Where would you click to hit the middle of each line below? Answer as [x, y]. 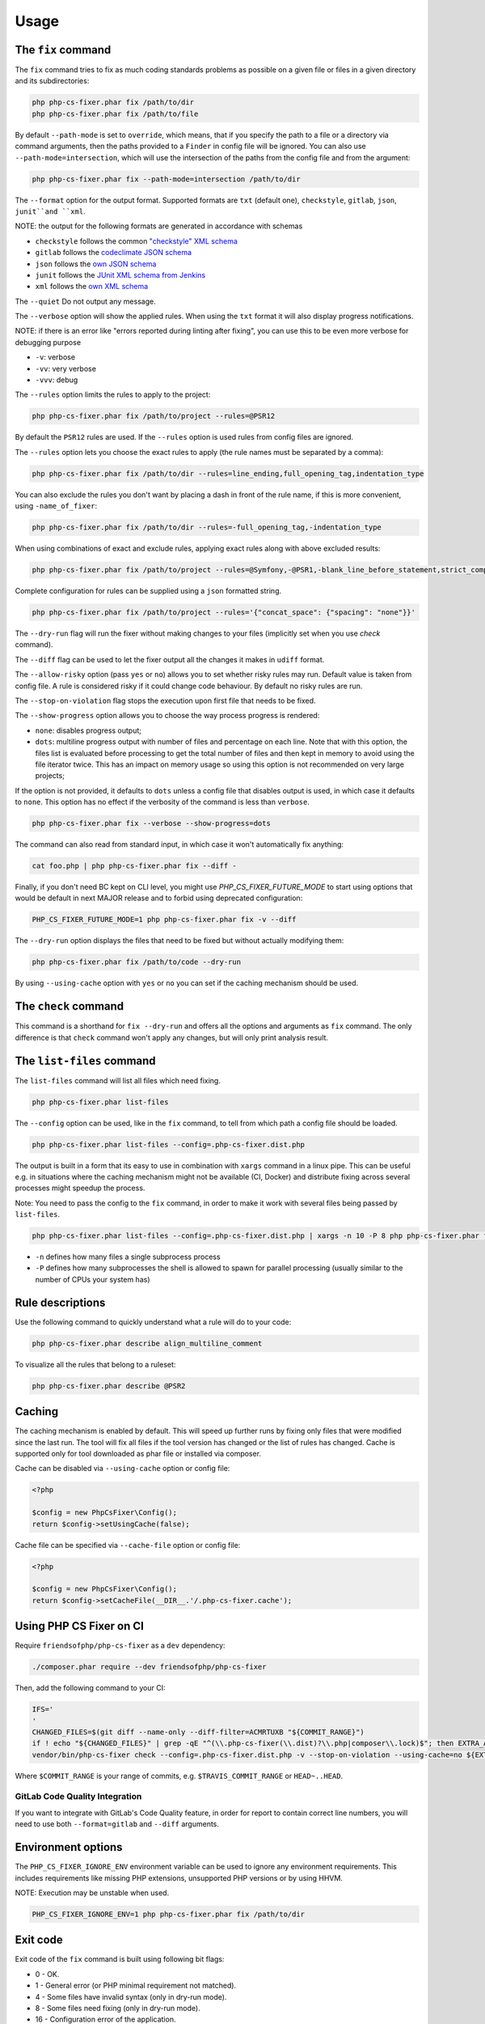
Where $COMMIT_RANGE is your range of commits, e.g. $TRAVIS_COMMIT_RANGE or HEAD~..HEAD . [179, 1775]
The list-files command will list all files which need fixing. [118, 1080]
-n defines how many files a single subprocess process [128, 1257]
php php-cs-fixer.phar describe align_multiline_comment [147, 1343]
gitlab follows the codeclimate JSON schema [114, 253]
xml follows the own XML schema [92, 287]
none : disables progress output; [88, 730]
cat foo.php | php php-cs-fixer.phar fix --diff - [135, 866]
